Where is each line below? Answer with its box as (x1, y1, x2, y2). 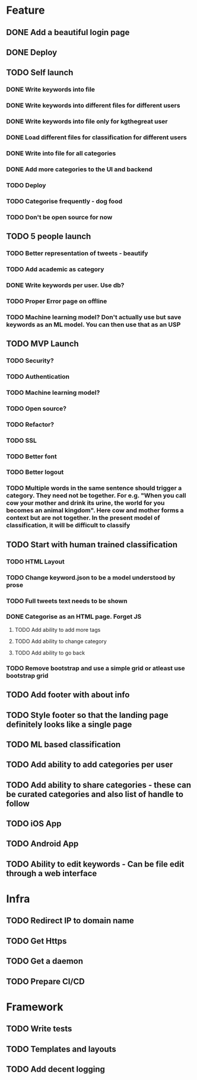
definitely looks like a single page (6, 719, 132, 729)
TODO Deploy (6, 181, 46, 189)
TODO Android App (6, 839, 79, 849)
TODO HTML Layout (6, 557, 65, 565)
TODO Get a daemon (6, 956, 84, 966)
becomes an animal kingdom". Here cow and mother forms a (6, 506, 184, 515)
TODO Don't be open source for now (6, 213, 113, 221)
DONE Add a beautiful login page (6, 27, 130, 37)
